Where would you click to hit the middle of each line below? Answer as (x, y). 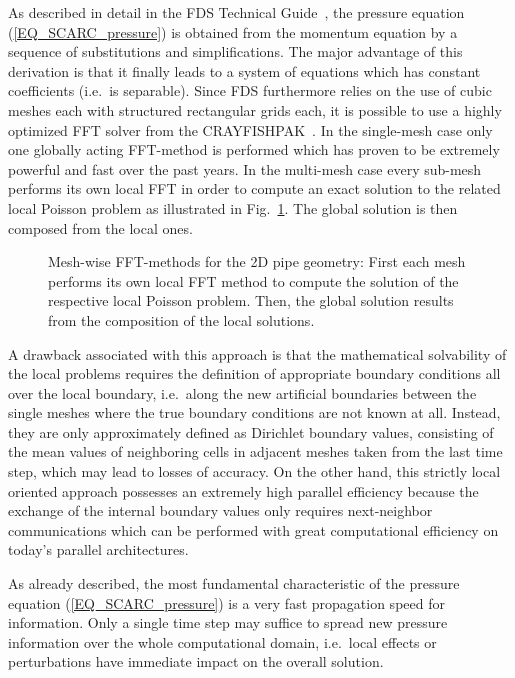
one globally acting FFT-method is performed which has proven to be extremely (254, 149)
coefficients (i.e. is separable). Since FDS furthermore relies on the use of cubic (250, 90)
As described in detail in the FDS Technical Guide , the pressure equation (236, 12)
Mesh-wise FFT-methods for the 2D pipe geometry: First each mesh (257, 261)
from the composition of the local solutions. (181, 319)
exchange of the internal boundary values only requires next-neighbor (220, 510)
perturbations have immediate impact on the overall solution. (196, 661)
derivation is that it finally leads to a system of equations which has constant (244, 70)
